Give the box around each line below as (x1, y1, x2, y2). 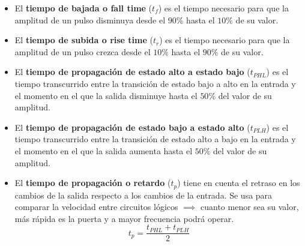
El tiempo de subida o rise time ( (14, 34, 153, 46)
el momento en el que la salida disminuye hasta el (14, 89, 198, 101)
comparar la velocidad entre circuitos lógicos (14, 200, 178, 213)
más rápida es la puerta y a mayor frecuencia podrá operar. (14, 212, 234, 224)
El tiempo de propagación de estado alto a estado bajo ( (14, 65, 250, 78)
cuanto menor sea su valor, (201, 200, 299, 213)
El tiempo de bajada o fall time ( (14, 2, 152, 14)
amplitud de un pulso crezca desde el (14, 45, 151, 58)
